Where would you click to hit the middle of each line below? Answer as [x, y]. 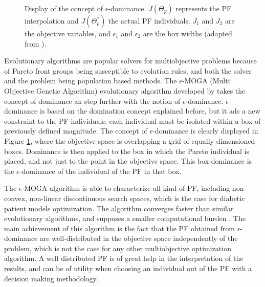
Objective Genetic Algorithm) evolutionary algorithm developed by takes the [125, 90]
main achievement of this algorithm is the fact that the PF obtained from [119, 228]
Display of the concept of [64, 8]
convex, [16, 198]
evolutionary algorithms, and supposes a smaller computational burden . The [125, 218]
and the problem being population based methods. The [91, 81]
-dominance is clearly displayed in [205, 131]
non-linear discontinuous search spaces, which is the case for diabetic [137, 198]
